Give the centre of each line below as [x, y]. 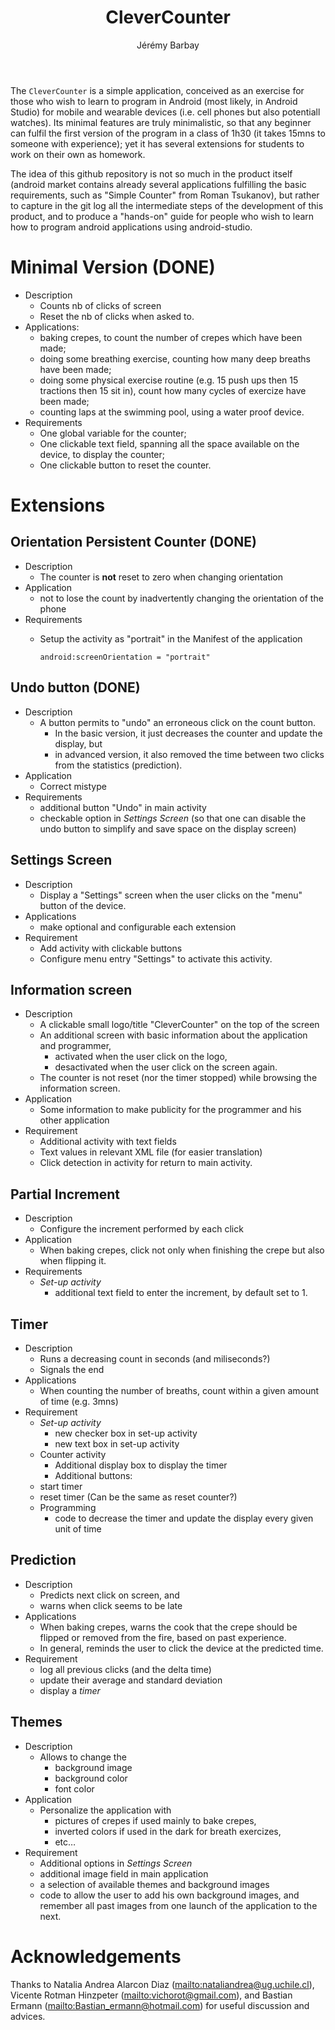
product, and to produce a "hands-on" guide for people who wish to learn [162, 216]
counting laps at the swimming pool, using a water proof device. [172, 412]
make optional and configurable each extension [138, 927]
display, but [78, 743]
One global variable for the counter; [113, 433]
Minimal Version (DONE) [113, 267]
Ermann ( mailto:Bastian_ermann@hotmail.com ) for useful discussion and [160, 2005]
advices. [28, 2016]
